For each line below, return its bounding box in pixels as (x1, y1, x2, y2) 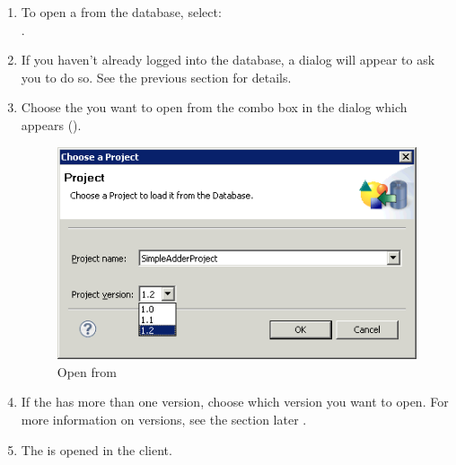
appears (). (21, 115, 82, 134)
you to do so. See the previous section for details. (21, 67, 292, 86)
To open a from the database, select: (21, 3, 222, 21)
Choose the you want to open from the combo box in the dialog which (21, 98, 408, 117)
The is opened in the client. (21, 440, 172, 459)
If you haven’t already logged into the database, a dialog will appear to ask (21, 50, 435, 69)
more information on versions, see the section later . (21, 409, 307, 428)
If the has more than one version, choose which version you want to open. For (21, 392, 449, 411)
